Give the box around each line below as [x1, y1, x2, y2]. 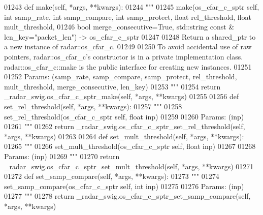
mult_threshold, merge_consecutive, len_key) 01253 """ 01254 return [4, 81, 221, 91]
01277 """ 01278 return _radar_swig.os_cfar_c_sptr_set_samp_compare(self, [4, 191, 251, 201]
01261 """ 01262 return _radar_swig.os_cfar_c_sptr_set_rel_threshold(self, [4, 121, 245, 132]
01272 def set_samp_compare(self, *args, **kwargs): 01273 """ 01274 [4, 171, 219, 181]
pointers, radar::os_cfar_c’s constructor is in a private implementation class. [4, 51, 243, 62]
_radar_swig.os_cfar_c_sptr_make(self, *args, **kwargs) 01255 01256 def [4, 91, 239, 102]
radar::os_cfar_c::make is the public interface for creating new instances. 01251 [4, 61, 252, 72]
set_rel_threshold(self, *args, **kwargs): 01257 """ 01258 [4, 101, 182, 111]
